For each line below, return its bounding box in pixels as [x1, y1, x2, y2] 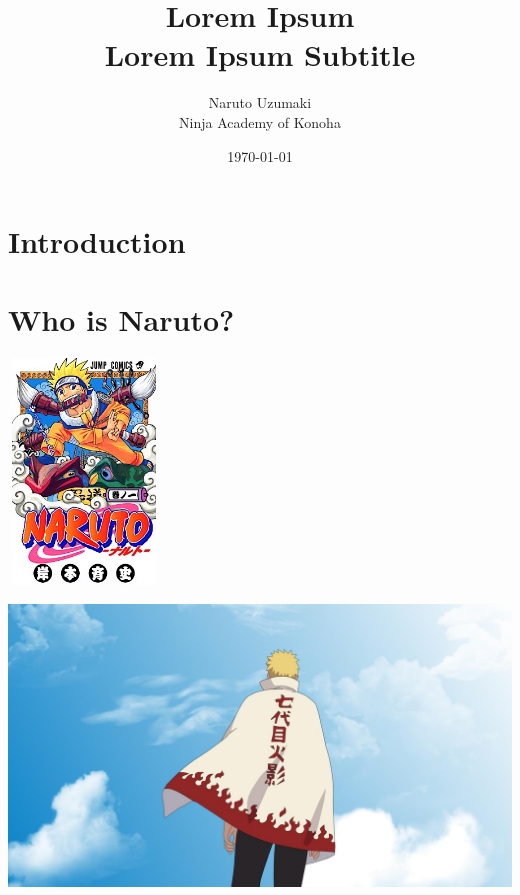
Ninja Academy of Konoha [179, 111, 341, 132]
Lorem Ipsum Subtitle [104, 34, 416, 75]
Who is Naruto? [8, 299, 235, 340]
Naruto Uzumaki [208, 92, 312, 113]
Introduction [8, 221, 186, 262]
